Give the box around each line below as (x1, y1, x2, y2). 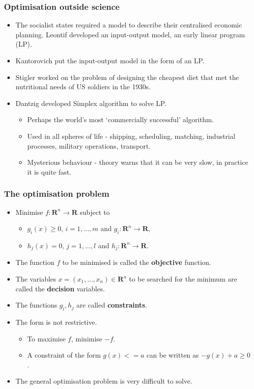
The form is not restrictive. (15, 316, 97, 327)
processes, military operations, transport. (27, 140, 151, 151)
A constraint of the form (27, 350, 101, 360)
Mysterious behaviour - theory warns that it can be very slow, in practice (27, 157, 248, 167)
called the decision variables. (15, 283, 105, 293)
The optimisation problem (4, 187, 110, 200)
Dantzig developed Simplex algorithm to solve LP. (15, 98, 167, 108)
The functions (15, 300, 57, 310)
